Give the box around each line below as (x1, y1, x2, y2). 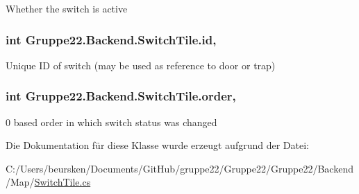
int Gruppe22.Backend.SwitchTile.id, (6, 30, 217, 48)
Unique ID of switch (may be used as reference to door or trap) (6, 58, 276, 72)
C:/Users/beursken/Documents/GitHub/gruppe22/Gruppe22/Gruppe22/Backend (6, 161, 353, 175)
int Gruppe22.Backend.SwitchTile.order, (6, 87, 236, 105)
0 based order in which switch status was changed (6, 114, 217, 129)
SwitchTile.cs (34, 175, 91, 189)
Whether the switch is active (6, 1, 128, 15)
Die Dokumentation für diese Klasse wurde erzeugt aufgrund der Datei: (6, 138, 309, 152)
